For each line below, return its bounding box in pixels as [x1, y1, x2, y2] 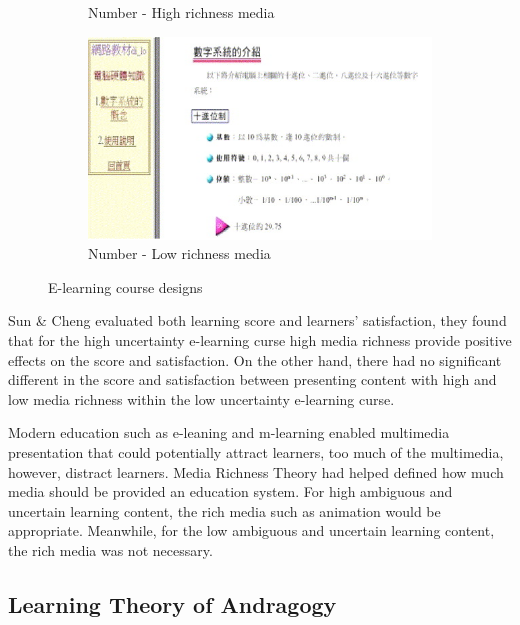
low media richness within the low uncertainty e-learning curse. [8, 388, 395, 409]
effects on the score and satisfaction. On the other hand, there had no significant [8, 349, 502, 370]
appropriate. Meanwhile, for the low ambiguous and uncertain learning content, [8, 520, 495, 541]
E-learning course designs [48, 276, 203, 297]
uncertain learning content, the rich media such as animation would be [8, 500, 441, 521]
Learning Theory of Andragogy [8, 588, 337, 619]
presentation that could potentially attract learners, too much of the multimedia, [8, 441, 504, 462]
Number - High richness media [88, 2, 275, 22]
